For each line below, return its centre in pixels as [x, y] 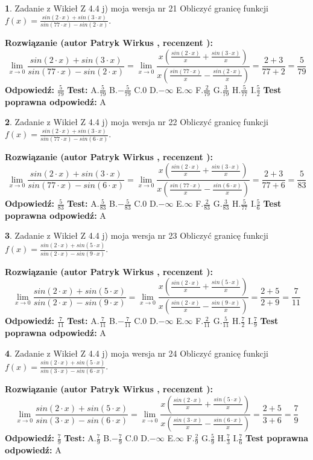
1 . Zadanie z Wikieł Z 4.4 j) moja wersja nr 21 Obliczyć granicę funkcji [137, 8]
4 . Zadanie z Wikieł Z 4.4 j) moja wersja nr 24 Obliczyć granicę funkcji [137, 353]
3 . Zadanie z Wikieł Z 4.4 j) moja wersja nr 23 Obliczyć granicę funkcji [137, 235]
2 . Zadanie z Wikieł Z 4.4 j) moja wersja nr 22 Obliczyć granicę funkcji [137, 122]
